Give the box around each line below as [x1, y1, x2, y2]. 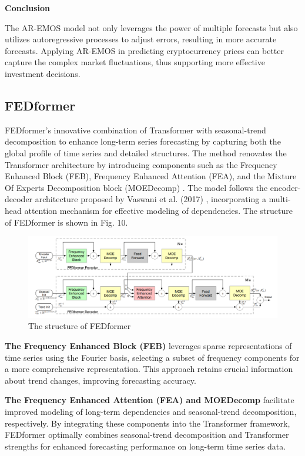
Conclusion [5, 2, 51, 14]
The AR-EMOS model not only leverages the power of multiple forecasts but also [5, 21, 298, 33]
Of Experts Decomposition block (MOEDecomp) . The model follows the [5, 181, 268, 193]
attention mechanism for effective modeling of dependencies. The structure [24, 204, 293, 216]
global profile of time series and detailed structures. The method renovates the [5, 146, 287, 159]
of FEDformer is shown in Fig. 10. [5, 216, 128, 228]
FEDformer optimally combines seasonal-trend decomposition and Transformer [5, 428, 289, 441]
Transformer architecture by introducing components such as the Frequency [5, 158, 277, 170]
